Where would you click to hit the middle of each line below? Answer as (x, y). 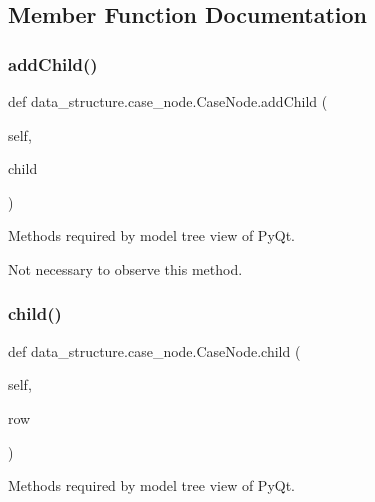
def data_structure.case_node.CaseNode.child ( (154, 350)
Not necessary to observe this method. (125, 268)
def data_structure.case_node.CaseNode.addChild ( (168, 101)
